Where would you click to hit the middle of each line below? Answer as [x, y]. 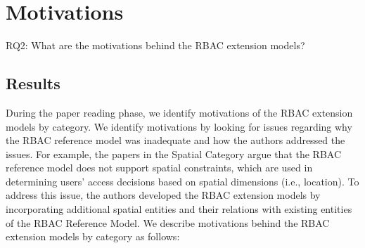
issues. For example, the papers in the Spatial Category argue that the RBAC [174, 154]
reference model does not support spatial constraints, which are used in [159, 168]
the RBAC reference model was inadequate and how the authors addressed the [175, 140]
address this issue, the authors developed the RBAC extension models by [163, 195]
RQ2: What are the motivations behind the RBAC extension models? [155, 45]
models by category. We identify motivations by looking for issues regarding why [179, 126]
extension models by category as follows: [93, 236]
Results [33, 83]
